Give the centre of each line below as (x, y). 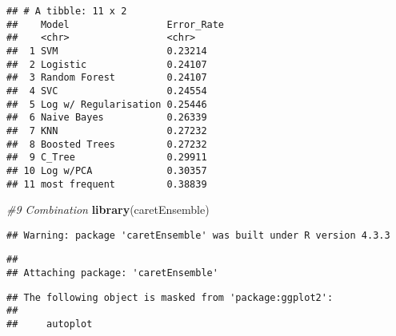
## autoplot (50, 324)
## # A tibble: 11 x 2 (67, 11)
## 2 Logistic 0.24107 (107, 64)
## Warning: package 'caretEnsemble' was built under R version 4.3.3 (198, 235)
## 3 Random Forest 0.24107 (107, 78)
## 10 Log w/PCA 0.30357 (107, 170)
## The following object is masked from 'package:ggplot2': (170, 297)
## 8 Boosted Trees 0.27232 (107, 144)
